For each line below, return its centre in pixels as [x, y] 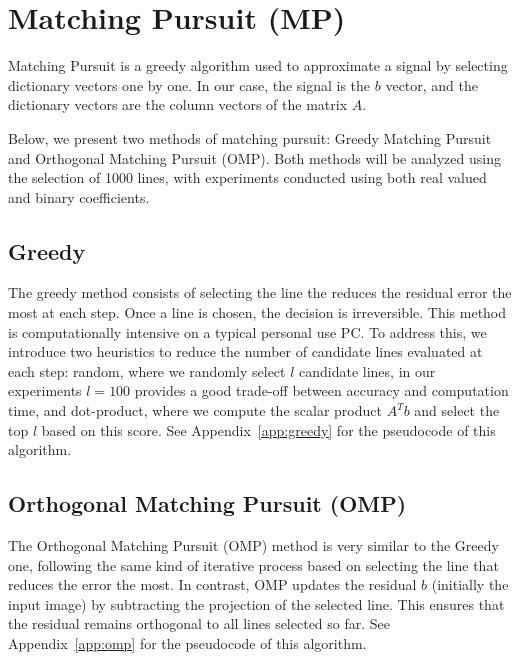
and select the [457, 410]
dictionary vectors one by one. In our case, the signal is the [189, 84]
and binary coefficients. [79, 196]
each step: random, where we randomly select [147, 370]
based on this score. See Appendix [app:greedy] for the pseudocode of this [268, 429]
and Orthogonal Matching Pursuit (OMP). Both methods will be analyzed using [254, 157]
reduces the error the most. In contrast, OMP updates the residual [212, 584]
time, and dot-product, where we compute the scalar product [195, 410]
